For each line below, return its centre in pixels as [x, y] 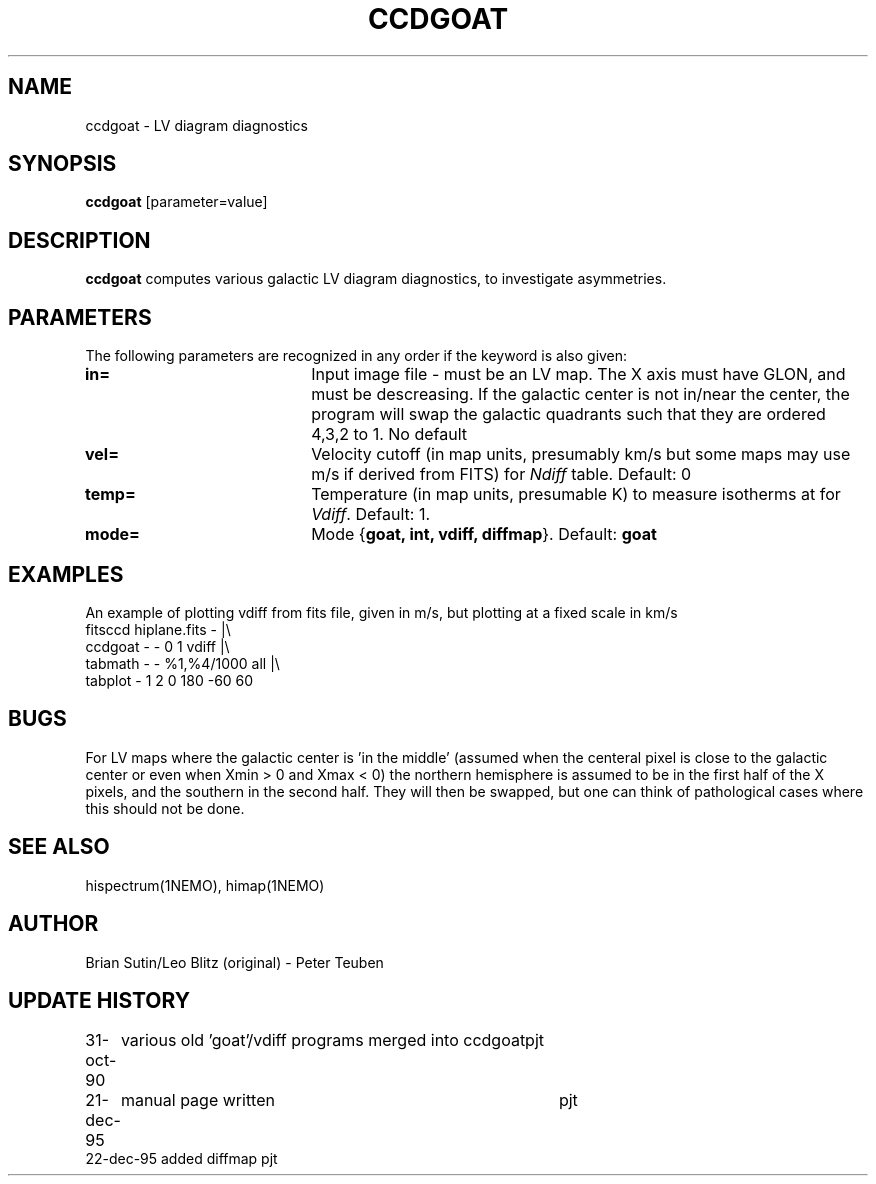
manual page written [197, 1100]
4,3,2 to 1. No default [389, 434]
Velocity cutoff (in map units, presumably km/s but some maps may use [581, 454]
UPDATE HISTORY [99, 1000]
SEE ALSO [59, 847]
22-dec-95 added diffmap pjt [181, 1159]
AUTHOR [53, 924]
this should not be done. [165, 808]
